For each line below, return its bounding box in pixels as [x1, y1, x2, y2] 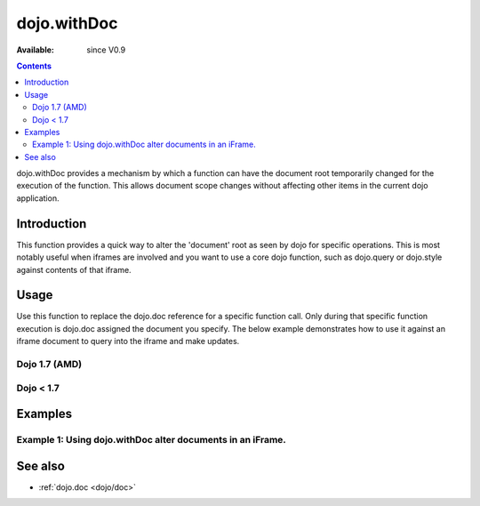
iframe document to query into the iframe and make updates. [16, 336, 240, 347]
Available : [16, 44, 55, 55]
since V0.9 [86, 44, 126, 55]
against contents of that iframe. [16, 264, 132, 275]
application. [16, 192, 60, 204]
